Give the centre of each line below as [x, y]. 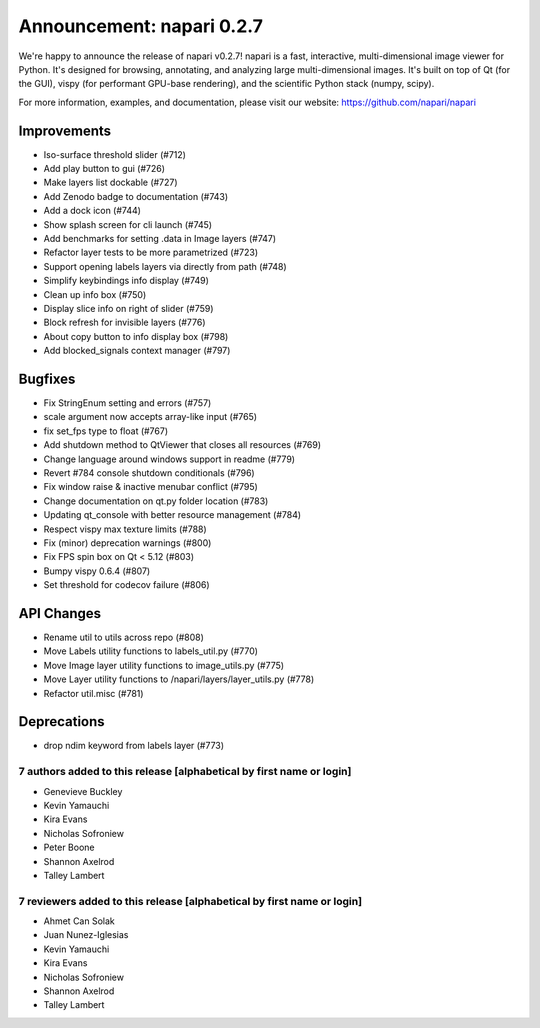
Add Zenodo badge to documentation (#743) [136, 196]
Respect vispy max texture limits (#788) [125, 529]
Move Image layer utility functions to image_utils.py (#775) [164, 665]
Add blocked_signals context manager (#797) [137, 351]
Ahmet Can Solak [79, 921]
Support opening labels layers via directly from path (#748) [165, 266]
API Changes [60, 613]
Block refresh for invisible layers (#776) [124, 322]
